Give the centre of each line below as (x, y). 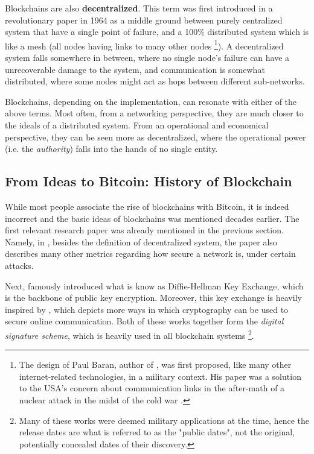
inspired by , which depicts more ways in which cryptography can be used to (147, 309)
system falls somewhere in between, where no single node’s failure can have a (147, 58)
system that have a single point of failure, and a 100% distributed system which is (157, 32)
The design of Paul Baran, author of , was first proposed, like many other (155, 364)
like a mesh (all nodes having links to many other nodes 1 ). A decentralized (144, 45)
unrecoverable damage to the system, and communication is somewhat (135, 69)
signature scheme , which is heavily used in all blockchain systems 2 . (130, 334)
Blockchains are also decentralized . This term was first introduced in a (139, 8)
